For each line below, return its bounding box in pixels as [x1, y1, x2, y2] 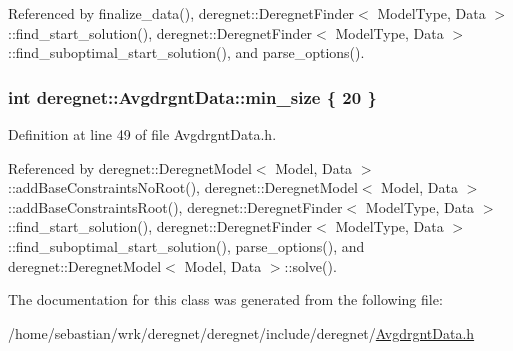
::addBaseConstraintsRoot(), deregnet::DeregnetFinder [8, 196, 343, 217]
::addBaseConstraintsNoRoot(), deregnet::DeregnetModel [8, 177, 358, 198]
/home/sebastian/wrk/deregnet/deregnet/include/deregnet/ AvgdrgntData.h [8, 322, 475, 343]
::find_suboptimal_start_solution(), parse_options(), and [8, 235, 365, 256]
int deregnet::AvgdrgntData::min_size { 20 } [8, 84, 377, 109]
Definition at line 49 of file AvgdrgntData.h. [8, 124, 277, 144]
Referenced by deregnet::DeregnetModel [8, 157, 252, 178]
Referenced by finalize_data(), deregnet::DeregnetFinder [8, 3, 355, 23]
